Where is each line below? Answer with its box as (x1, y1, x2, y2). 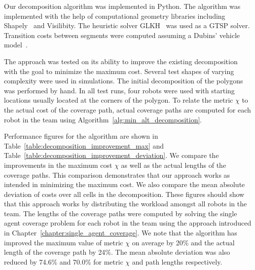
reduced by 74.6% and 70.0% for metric (4, 256, 123, 267)
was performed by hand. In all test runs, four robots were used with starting (4, 85, 235, 95)
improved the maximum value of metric (4, 237, 123, 247)
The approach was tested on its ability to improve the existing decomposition (4, 56, 238, 66)
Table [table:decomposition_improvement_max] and (4, 140, 164, 151)
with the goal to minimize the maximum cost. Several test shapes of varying (4, 66, 234, 76)
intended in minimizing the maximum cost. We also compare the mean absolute (4, 179, 245, 190)
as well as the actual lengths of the (121, 159, 226, 170)
